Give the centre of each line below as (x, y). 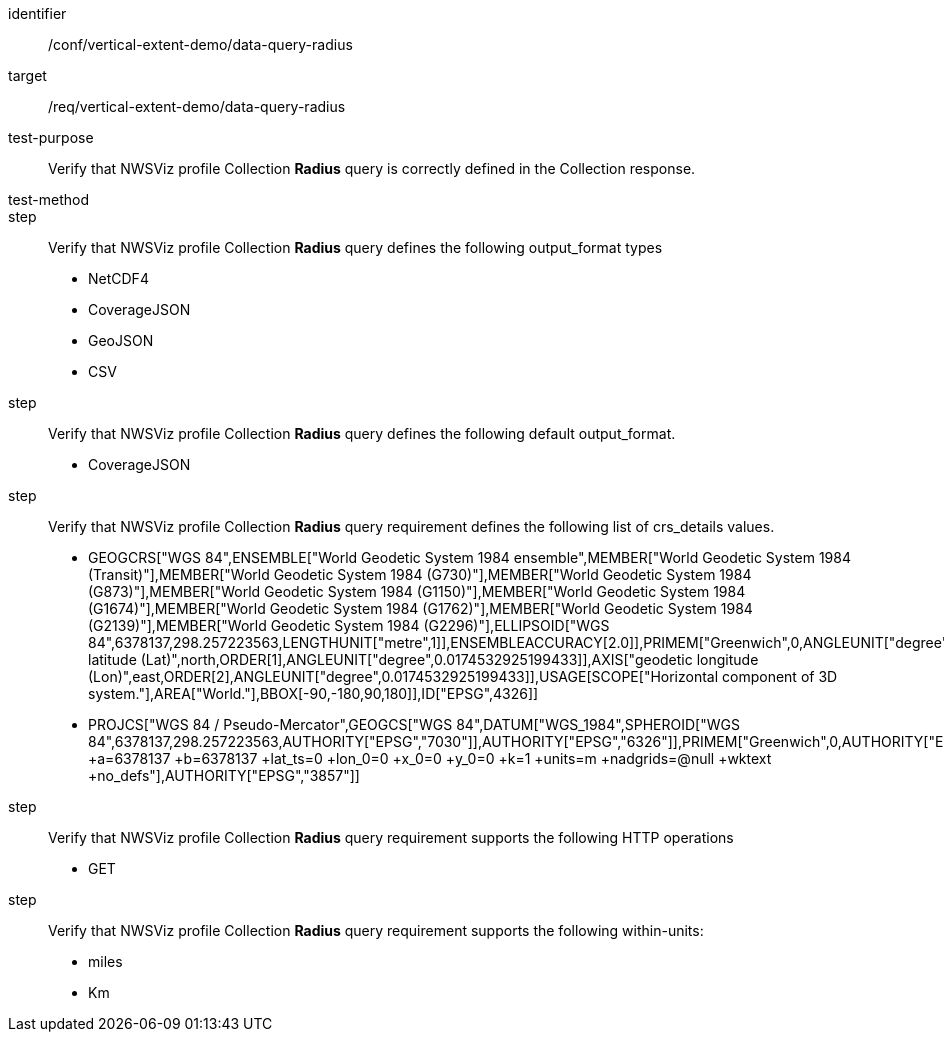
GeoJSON (121, 340)
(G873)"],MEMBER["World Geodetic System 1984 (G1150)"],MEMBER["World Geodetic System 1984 (417, 591)
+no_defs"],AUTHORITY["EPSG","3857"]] (224, 775)
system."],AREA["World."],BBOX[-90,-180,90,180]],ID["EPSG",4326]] (313, 693)
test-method (48, 199)
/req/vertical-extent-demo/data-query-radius (197, 106)
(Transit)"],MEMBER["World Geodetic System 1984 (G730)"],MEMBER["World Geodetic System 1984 (420, 574)
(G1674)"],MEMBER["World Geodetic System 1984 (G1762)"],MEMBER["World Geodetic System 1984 (420, 608)
